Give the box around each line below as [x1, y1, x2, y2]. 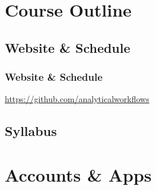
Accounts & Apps [5, 162, 152, 186]
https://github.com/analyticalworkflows [5, 93, 149, 105]
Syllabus [5, 122, 57, 140]
